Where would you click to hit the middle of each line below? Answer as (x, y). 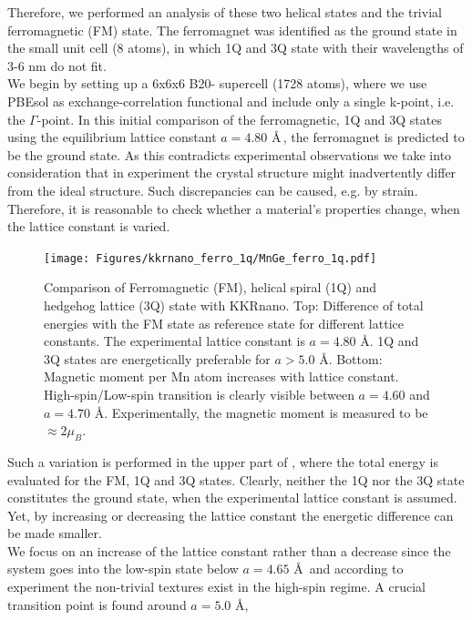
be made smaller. (55, 533)
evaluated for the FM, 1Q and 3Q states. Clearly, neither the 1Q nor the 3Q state (236, 479)
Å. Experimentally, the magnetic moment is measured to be (261, 412)
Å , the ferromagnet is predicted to (368, 137)
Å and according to (349, 569)
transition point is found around (97, 604)
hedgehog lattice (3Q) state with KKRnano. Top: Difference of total (234, 305)
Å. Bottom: (351, 358)
